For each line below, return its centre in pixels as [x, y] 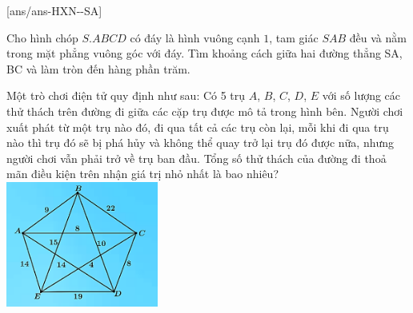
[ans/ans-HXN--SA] [54, 10]
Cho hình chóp [42, 37]
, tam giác [294, 37]
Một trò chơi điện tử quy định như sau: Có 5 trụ [126, 95]
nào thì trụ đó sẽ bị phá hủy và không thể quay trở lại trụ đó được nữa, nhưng [200, 143]
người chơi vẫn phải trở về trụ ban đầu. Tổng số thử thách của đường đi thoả [196, 158]
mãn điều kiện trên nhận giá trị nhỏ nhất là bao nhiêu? [143, 174]
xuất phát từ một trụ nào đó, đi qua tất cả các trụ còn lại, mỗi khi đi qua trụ [198, 127]
